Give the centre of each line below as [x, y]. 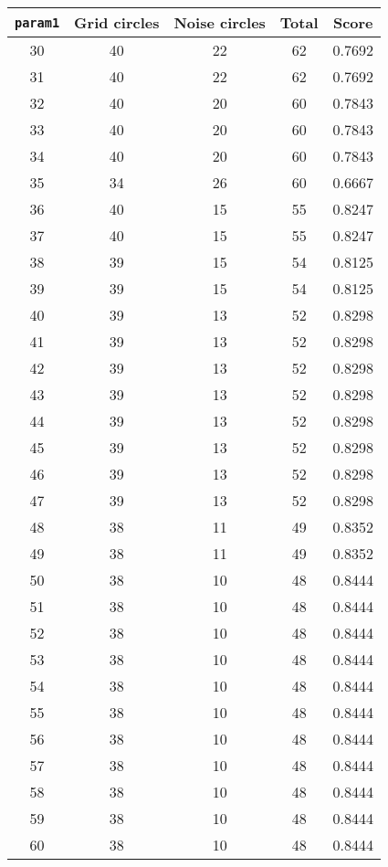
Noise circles [220, 22]
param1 [37, 22]
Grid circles [117, 22]
